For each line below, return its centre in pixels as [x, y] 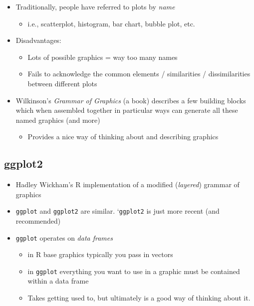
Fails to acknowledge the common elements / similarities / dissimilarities [139, 74]
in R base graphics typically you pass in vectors [100, 254]
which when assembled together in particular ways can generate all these [127, 110]
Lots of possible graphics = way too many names [103, 57]
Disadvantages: [38, 40]
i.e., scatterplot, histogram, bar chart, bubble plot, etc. [111, 23]
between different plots [62, 83]
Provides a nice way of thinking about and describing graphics [123, 137]
